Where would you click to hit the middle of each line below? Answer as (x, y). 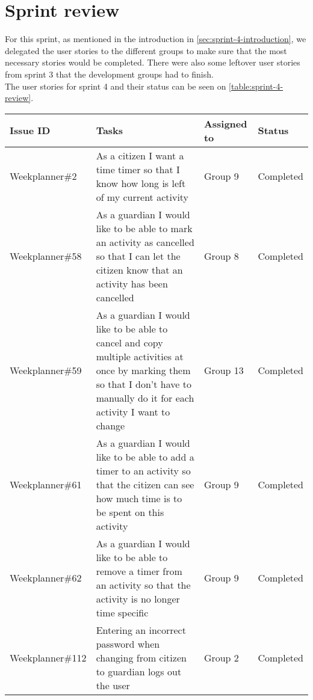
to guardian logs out (139, 671)
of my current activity (142, 197)
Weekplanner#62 (46, 578)
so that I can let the (138, 256)
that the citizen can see (145, 484)
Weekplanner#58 (46, 256)
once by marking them (143, 370)
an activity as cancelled (145, 242)
